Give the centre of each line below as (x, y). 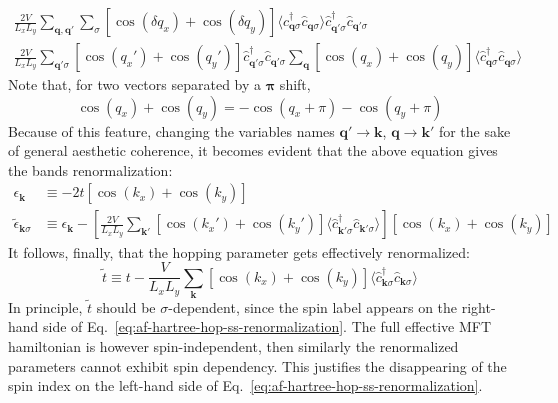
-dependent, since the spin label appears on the (313, 306)
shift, (295, 84)
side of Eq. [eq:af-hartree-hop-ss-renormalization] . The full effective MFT (267, 326)
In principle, (45, 306)
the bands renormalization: (90, 169)
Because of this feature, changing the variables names (171, 130)
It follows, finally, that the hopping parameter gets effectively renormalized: (239, 251)
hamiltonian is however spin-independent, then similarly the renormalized (233, 346)
